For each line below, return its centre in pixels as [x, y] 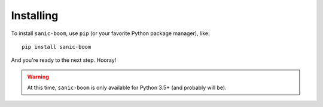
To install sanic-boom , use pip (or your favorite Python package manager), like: [110, 33]
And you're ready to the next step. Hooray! [64, 60]
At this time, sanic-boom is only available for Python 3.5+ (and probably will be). [127, 88]
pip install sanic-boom [57, 47]
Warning [38, 77]
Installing [35, 15]
